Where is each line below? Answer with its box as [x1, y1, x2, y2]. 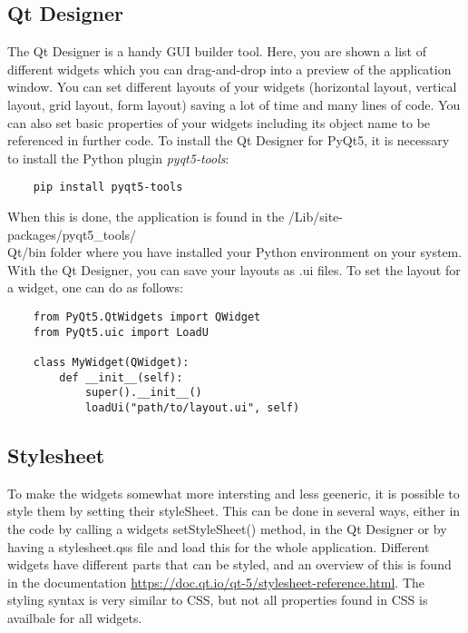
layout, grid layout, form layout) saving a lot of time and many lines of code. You [7, 94, 461, 114]
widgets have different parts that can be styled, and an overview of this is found [7, 555, 452, 574]
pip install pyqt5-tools [33, 181, 183, 194]
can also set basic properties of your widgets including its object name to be [7, 113, 431, 132]
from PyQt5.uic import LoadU [33, 325, 209, 339]
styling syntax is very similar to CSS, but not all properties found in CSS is [7, 590, 428, 609]
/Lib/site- [288, 207, 343, 226]
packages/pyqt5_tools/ [7, 224, 137, 243]
